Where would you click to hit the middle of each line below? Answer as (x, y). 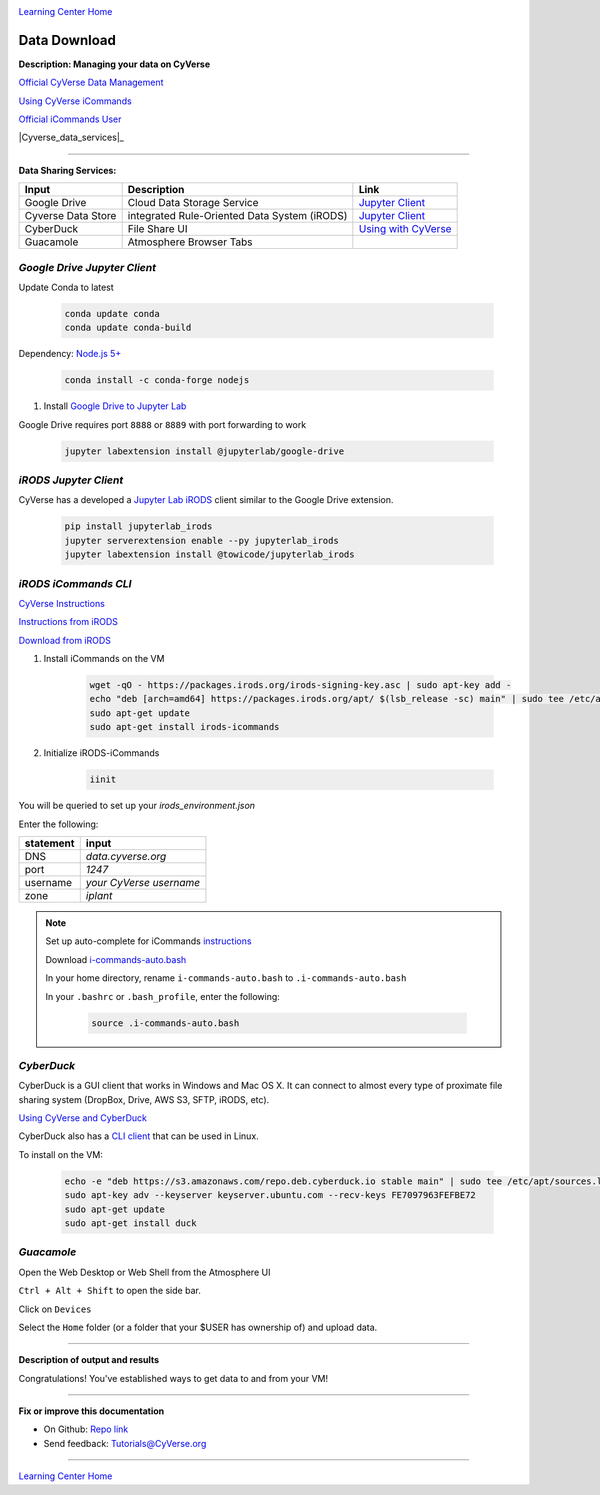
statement (49, 843)
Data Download (67, 40)
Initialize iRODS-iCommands (101, 753)
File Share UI (158, 229)
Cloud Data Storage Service (193, 203)
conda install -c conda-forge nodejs (157, 380)
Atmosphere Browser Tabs (190, 242)
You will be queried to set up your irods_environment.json (136, 806)
